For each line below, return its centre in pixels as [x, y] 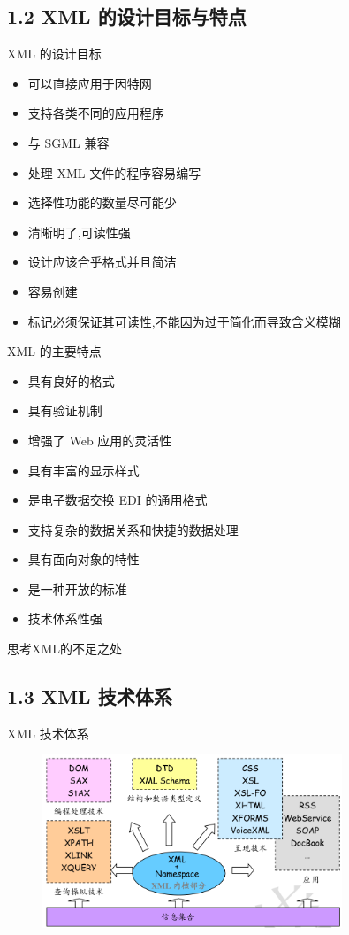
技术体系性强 [65, 618]
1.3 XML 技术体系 [90, 696]
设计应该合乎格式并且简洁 [102, 262]
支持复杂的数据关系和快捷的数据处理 [133, 529]
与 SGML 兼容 [68, 142]
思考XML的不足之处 [65, 649]
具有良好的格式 [71, 380]
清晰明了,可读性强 [79, 232]
